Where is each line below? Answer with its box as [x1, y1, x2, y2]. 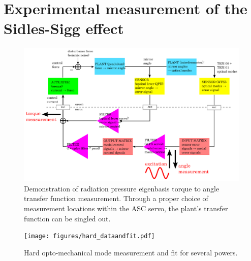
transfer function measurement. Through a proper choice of [24, 193, 208, 204]
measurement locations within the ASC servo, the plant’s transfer [24, 203, 228, 214]
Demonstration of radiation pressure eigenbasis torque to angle [24, 183, 219, 193]
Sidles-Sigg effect [4, 18, 124, 39]
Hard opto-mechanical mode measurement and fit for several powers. [24, 247, 238, 257]
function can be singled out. [24, 213, 111, 223]
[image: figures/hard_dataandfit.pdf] [24, 233, 155, 240]
